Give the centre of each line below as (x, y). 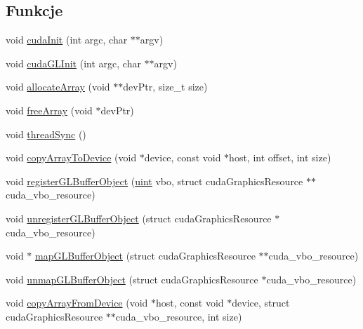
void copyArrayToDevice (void (71, 157)
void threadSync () (46, 134)
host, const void (190, 303)
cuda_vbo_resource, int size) (179, 316)
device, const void (183, 157)
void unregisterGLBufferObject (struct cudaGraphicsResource (139, 218)
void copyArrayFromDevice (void (77, 303)
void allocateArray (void (58, 87)
